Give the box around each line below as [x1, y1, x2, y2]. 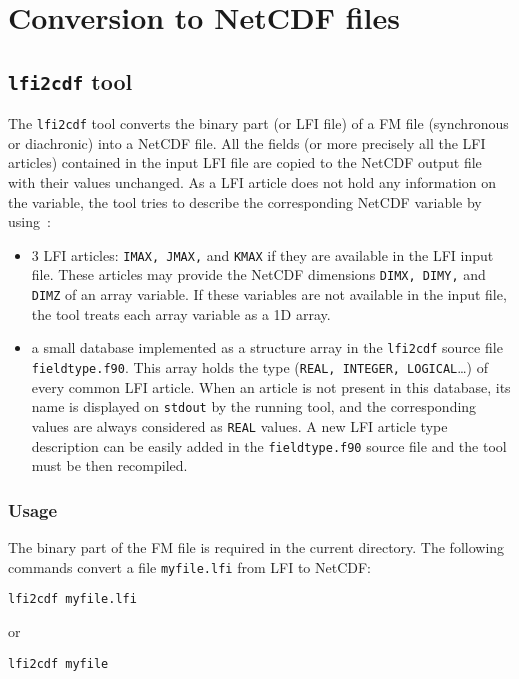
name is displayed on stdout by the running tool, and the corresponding [31, 396, 477, 417]
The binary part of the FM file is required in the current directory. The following [8, 537, 505, 558]
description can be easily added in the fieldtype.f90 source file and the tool [31, 435, 507, 456]
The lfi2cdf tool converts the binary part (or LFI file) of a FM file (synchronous [8, 113, 509, 134]
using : [8, 211, 51, 232]
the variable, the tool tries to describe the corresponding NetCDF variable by [8, 191, 482, 212]
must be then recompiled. [31, 455, 188, 476]
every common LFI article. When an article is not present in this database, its [31, 376, 511, 397]
